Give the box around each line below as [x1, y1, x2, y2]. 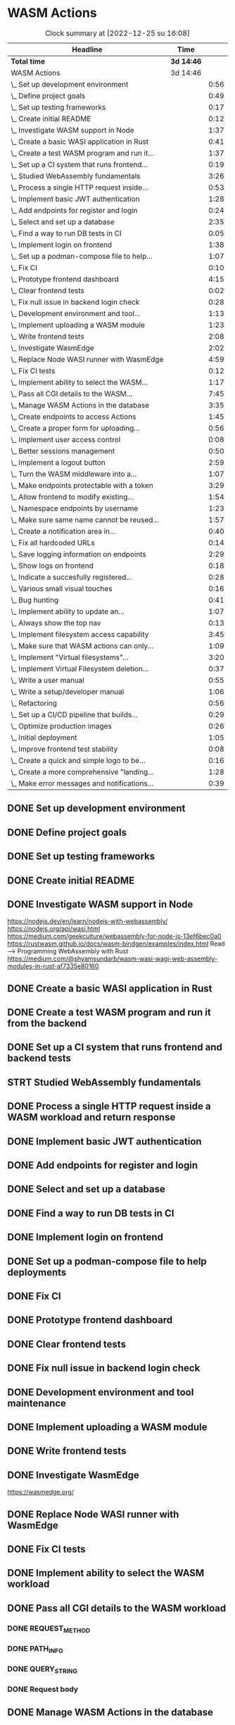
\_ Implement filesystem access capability [11, 629, 149, 639]
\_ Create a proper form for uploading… [11, 423, 141, 433]
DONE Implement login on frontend [7, 1231, 164, 1243]
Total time [11, 56, 46, 66]
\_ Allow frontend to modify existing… [11, 492, 134, 501]
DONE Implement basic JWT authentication [7, 1135, 202, 1147]
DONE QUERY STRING [7, 1664, 77, 1676]
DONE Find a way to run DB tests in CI [7, 1207, 174, 1219]
